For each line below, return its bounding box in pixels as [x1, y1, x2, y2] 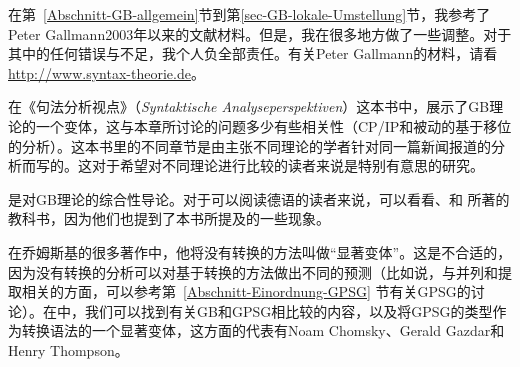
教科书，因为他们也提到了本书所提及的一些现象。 [8, 208, 330, 229]
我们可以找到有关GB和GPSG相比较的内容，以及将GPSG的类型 [84, 300, 493, 321]
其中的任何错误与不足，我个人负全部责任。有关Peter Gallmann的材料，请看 [8, 43, 498, 64]
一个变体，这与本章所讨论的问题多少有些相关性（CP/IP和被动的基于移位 [35, 115, 512, 136]
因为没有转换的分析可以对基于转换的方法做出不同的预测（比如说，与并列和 [8, 261, 498, 282]
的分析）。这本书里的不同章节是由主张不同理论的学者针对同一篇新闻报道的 [8, 135, 491, 156]
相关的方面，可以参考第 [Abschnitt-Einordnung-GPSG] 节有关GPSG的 [21, 281, 471, 302]
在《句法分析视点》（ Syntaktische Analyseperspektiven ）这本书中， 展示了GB [8, 96, 490, 117]
